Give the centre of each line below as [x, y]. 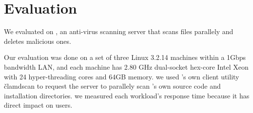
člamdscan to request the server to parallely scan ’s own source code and [112, 86]
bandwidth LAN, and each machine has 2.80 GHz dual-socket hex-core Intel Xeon [126, 66]
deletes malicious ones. [38, 41]
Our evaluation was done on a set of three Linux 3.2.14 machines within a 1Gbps [125, 57]
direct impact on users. [38, 105]
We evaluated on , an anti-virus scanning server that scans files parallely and [119, 31]
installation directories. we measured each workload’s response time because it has [127, 95]
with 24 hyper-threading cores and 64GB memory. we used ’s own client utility [122, 76]
